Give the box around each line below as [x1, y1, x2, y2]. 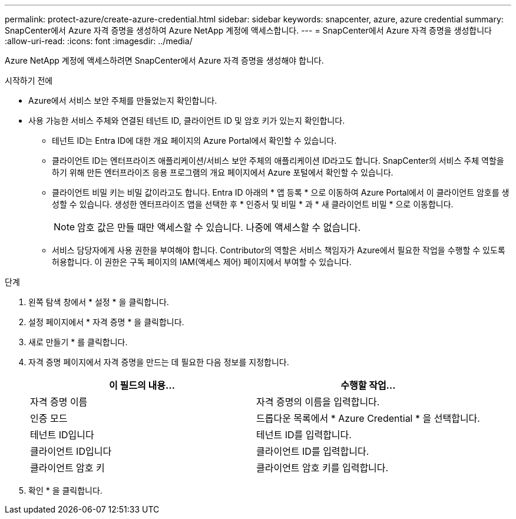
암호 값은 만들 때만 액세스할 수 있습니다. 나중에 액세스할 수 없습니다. [77, 222, 361, 233]
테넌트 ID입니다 [30, 429, 94, 441]
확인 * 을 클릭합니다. [28, 485, 102, 495]
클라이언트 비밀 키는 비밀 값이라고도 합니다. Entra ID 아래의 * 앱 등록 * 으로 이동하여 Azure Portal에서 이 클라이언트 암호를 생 [52, 187, 510, 197]
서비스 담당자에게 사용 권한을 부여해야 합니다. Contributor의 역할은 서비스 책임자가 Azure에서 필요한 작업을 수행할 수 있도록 [52, 245, 505, 255]
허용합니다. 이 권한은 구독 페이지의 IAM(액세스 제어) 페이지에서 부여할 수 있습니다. [52, 257, 352, 267]
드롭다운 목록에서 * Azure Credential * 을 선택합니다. [256, 412, 480, 424]
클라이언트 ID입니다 [30, 445, 112, 457]
